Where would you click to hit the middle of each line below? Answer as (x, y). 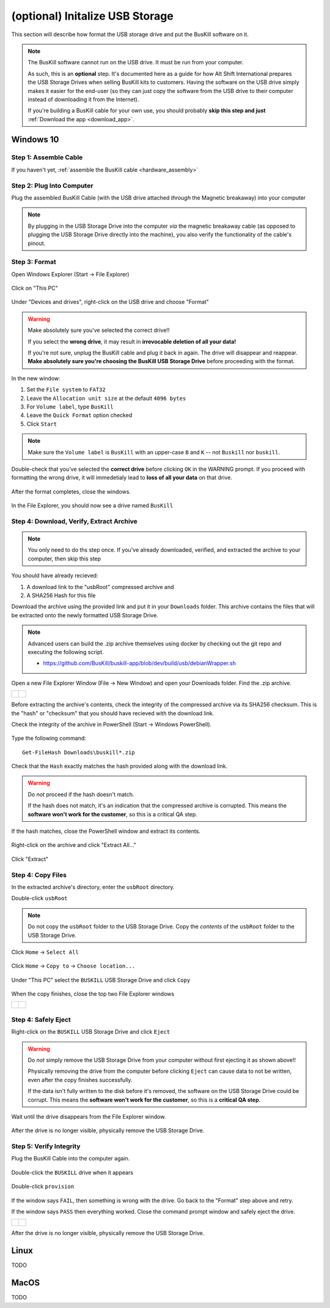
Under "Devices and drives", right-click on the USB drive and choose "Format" (110, 302)
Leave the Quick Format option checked (79, 415)
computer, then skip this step (64, 558)
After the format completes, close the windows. (71, 491)
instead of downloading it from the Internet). (83, 99)
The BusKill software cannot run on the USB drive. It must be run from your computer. (136, 62)
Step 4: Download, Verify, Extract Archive (74, 521)
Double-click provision (43, 1186)
